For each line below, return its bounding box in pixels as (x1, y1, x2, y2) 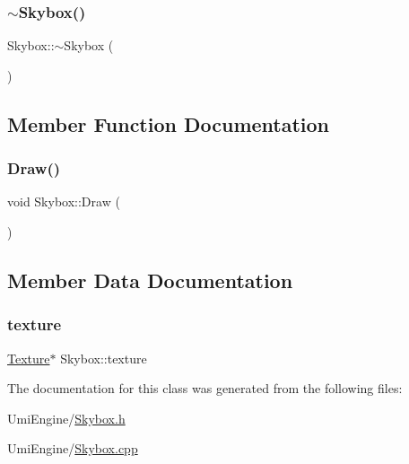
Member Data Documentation (7, 266, 293, 293)
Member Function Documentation (7, 109, 330, 137)
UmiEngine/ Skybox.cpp (7, 439, 138, 458)
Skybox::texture (60, 348, 147, 367)
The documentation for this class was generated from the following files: (7, 379, 403, 398)
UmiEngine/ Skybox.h (7, 408, 126, 427)
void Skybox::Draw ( (7, 192, 120, 211)
